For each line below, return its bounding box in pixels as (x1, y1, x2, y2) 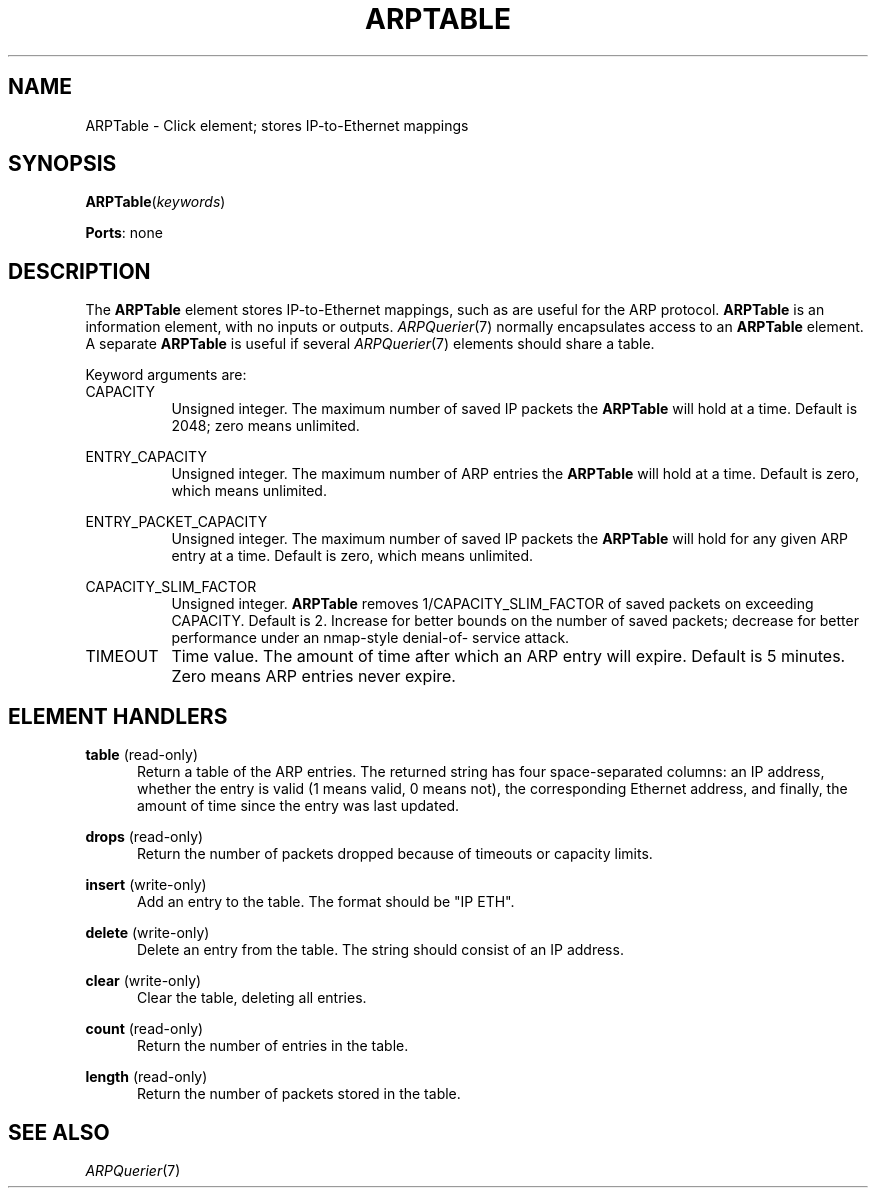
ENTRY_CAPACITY (85, 448, 207, 466)
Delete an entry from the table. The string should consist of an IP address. (137, 941, 624, 959)
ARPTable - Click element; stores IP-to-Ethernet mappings (85, 116, 469, 134)
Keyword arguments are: (85, 366, 247, 384)
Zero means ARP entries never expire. (171, 666, 456, 687)
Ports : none (85, 224, 163, 242)
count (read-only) (85, 1020, 204, 1038)
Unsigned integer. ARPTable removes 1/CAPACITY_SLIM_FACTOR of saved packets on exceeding (171, 595, 814, 613)
